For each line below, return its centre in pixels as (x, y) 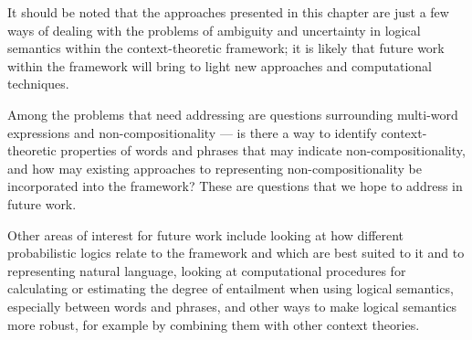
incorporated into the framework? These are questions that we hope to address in (235, 186)
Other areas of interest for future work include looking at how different (206, 234)
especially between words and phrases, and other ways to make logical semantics (232, 306)
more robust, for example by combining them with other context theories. (214, 324)
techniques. (38, 84)
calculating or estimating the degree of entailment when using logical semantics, (231, 288)
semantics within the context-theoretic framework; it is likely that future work (226, 48)
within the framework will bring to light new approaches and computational (220, 65)
